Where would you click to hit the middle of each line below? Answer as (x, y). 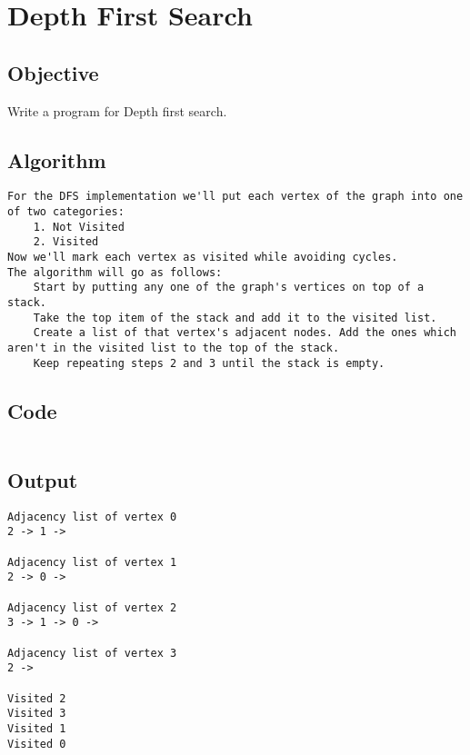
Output (43, 479)
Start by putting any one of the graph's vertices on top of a (229, 288)
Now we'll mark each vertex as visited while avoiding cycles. (203, 257)
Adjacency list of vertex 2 (92, 607)
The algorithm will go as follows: (115, 272)
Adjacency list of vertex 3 (92, 653)
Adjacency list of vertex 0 (92, 517)
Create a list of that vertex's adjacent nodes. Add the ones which (245, 333)
